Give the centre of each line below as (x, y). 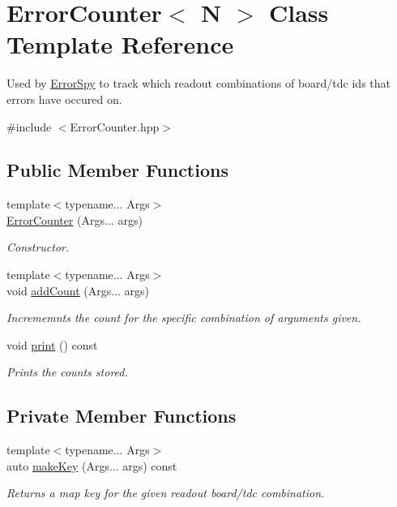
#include (29, 126)
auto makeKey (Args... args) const (92, 465)
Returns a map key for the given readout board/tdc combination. (166, 493)
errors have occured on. (64, 99)
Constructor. (38, 247)
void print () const (52, 344)
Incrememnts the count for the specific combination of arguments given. (184, 318)
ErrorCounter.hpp (115, 126)
